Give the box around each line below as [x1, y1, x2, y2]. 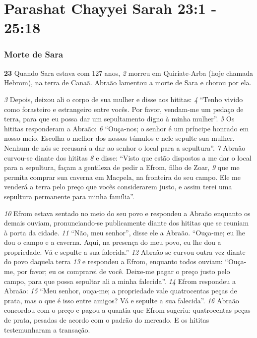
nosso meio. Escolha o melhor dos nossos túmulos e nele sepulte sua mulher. [4, 133, 235, 143]
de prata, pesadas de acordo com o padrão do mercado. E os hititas [4, 315, 209, 325]
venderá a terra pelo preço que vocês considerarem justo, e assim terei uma [4, 181, 232, 192]
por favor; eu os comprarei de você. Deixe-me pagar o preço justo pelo [17, 266, 230, 277]
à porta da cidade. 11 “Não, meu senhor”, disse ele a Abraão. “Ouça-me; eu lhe [4, 227, 245, 237]
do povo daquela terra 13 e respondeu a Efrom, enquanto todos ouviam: [4, 256, 223, 267]
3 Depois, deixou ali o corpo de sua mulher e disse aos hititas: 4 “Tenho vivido [4, 94, 243, 104]
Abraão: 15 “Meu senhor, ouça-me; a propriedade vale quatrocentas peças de [4, 285, 237, 296]
